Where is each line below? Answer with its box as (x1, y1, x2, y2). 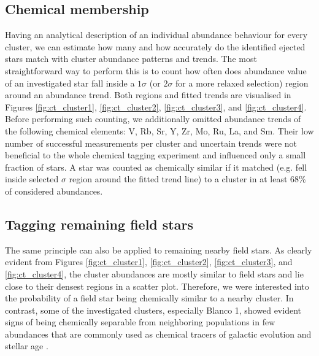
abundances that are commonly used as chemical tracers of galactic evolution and (5, 327, 312, 340)
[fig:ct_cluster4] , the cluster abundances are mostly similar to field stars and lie (5, 267, 304, 280)
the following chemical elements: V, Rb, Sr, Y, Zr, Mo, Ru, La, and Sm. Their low (5, 124, 314, 137)
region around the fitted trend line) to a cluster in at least (69, 172, 288, 185)
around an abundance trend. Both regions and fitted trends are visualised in (5, 88, 291, 101)
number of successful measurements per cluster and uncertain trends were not (5, 136, 297, 149)
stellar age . (5, 339, 48, 352)
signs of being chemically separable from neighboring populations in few (5, 315, 275, 328)
